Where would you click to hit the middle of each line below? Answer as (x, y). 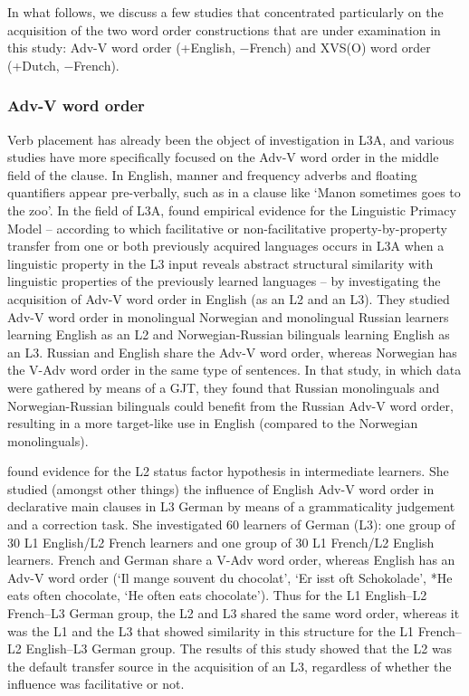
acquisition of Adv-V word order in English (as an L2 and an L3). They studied (229, 298)
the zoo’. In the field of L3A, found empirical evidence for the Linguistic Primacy (232, 210)
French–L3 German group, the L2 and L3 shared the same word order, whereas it (234, 613)
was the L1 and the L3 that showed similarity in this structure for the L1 (211, 630)
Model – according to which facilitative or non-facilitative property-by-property (228, 228)
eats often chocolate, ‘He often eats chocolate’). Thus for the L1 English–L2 (217, 595)
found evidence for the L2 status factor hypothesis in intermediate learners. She (228, 471)
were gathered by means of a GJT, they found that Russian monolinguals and (224, 387)
